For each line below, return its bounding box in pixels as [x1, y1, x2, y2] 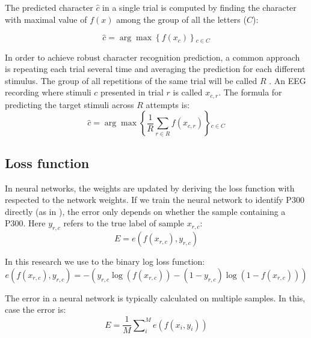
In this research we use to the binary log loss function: [5, 255, 205, 268]
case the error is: [5, 303, 66, 316]
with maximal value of [5, 13, 87, 25]
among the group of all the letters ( [116, 13, 247, 25]
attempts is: [146, 98, 190, 110]
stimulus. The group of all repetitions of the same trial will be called [5, 74, 257, 86]
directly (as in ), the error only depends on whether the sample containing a [5, 205, 286, 217]
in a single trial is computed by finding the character [102, 1, 297, 13]
